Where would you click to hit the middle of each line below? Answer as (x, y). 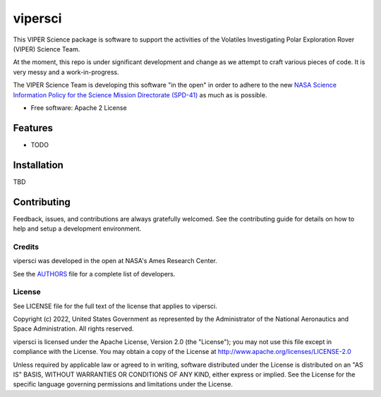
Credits (26, 247)
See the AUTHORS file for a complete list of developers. (94, 274)
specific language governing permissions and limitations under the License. (123, 384)
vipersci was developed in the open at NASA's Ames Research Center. (115, 261)
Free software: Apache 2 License (79, 108)
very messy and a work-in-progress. (66, 72)
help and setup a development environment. (77, 228)
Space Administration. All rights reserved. (73, 329)
